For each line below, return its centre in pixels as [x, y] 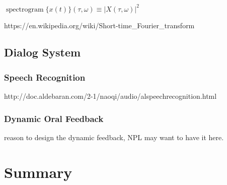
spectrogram [25, 9]
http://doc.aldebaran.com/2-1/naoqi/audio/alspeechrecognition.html [110, 96]
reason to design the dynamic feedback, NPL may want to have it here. [114, 137]
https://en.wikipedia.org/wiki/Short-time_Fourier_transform [99, 25]
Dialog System [43, 52]
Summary [38, 172]
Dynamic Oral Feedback [54, 118]
